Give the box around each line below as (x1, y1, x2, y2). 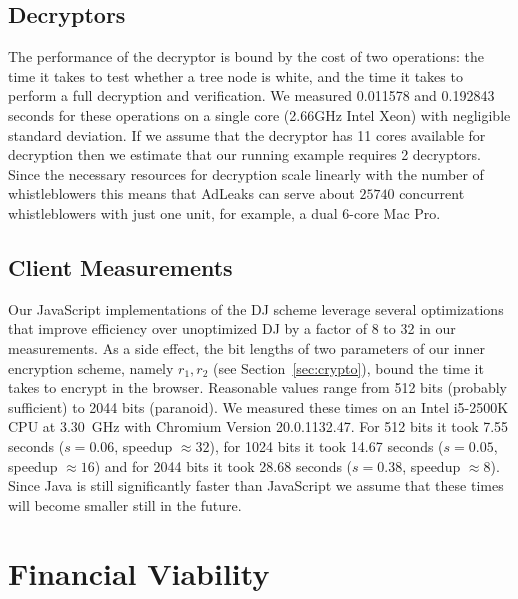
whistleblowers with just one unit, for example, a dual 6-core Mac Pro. (8, 202, 441, 223)
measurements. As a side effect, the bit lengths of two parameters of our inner (8, 337, 485, 358)
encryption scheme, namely (8, 357, 174, 378)
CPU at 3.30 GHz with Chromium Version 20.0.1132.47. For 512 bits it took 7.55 (8, 416, 509, 437)
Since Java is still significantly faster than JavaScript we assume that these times (8, 475, 504, 496)
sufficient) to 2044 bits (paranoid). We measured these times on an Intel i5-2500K (8, 396, 509, 417)
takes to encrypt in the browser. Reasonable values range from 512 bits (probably (8, 377, 507, 398)
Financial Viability (8, 553, 270, 594)
